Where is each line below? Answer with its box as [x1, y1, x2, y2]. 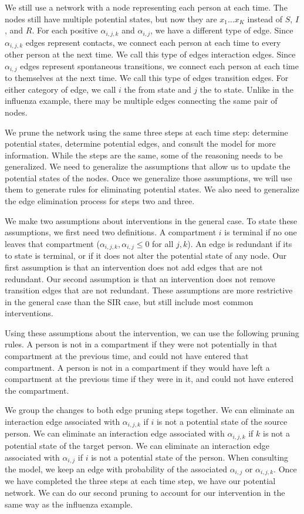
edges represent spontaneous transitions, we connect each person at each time [20, 59, 299, 72]
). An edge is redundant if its [187, 237, 292, 249]
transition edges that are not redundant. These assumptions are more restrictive [5, 284, 293, 296]
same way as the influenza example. [5, 498, 133, 510]
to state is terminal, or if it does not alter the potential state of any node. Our [5, 249, 287, 262]
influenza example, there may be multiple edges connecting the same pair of [5, 94, 278, 107]
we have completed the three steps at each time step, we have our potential [5, 475, 276, 487]
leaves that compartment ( [5, 237, 100, 249]
